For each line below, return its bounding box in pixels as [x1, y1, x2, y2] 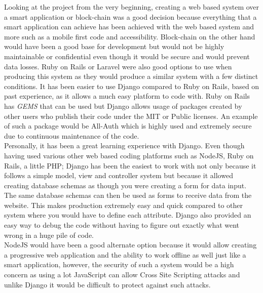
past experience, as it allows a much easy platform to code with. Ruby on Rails [4, 91, 250, 101]
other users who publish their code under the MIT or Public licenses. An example [4, 110, 258, 121]
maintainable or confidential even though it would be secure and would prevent [4, 51, 250, 61]
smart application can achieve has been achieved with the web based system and [4, 21, 254, 32]
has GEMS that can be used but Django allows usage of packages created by [4, 100, 242, 111]
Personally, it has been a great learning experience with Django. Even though [4, 140, 245, 151]
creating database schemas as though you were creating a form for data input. [4, 180, 247, 190]
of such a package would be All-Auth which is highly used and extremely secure [4, 120, 252, 131]
